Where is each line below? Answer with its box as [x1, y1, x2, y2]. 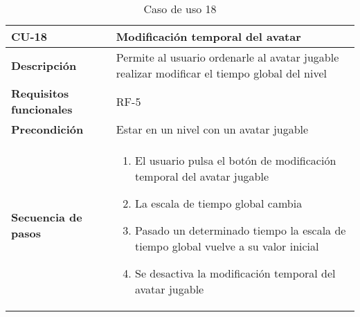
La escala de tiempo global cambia [135, 195, 303, 211]
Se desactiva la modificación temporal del [135, 265, 336, 281]
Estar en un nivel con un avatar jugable [116, 121, 309, 137]
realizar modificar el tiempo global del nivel [116, 65, 327, 81]
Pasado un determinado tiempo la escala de [135, 222, 346, 238]
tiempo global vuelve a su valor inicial [135, 238, 319, 254]
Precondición [11, 121, 84, 137]
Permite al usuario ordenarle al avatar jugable [116, 49, 339, 65]
